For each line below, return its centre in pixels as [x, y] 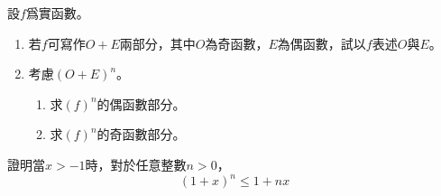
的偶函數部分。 [141, 103]
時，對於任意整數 [136, 164]
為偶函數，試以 [322, 43]
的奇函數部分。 [141, 134]
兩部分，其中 [157, 43]
